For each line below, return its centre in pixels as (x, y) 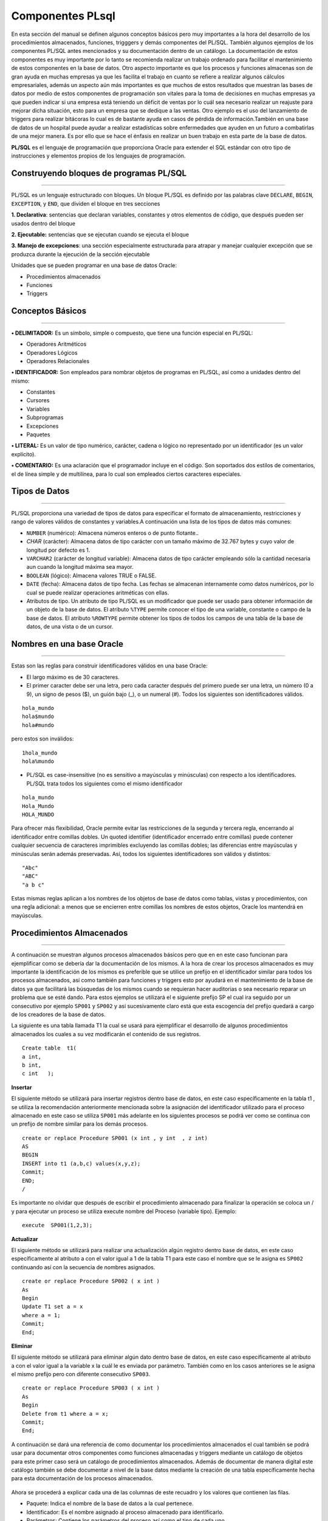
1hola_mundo (40, 753)
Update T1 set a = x (53, 1307)
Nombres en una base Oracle (67, 644)
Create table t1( (50, 1048)
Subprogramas (45, 417)
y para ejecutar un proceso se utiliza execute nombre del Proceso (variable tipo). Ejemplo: (124, 1211)
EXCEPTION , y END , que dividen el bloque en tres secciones (86, 203)
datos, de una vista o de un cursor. (70, 627)
